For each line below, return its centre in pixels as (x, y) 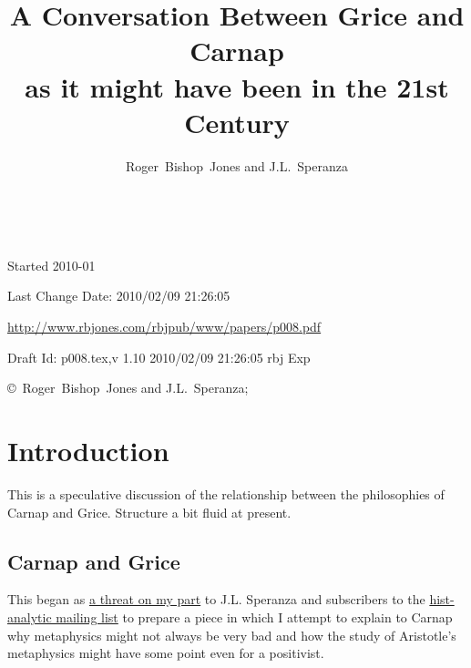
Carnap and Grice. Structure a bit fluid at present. (149, 512)
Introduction (88, 451)
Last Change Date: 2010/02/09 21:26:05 (119, 296)
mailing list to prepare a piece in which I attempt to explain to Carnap (254, 617)
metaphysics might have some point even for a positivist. (166, 653)
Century (237, 122)
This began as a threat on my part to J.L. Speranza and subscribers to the (216, 599)
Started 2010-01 (51, 265)
